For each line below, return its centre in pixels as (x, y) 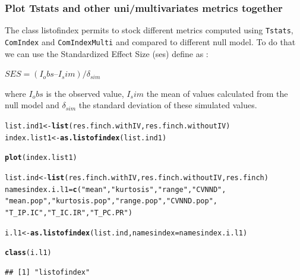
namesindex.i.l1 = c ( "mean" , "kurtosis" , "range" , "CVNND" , (116, 189)
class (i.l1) (28, 253)
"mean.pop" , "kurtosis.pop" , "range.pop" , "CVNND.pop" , (111, 201)
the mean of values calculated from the (217, 93)
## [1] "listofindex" (48, 272)
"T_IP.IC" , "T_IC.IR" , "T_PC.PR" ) (69, 213)
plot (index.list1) (41, 158)
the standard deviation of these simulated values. (168, 105)
